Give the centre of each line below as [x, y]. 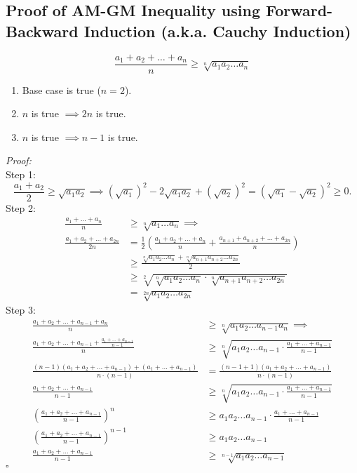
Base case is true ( [61, 89]
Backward [42, 31]
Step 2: [21, 207]
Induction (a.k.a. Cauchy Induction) [217, 31]
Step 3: [21, 309]
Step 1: [21, 174]
